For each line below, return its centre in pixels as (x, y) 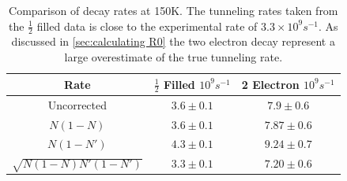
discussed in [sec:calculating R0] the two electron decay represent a (173, 41)
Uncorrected (77, 104)
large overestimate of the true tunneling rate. (173, 57)
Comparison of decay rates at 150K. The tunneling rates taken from (173, 10)
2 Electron (270, 84)
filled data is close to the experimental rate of (147, 26)
